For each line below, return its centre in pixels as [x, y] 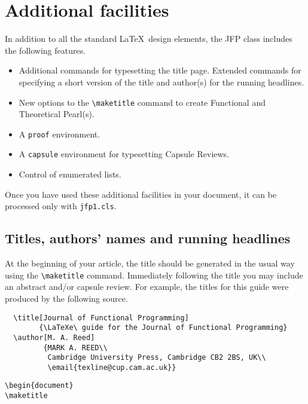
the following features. [45, 50]
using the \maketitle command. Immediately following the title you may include [154, 275]
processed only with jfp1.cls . [61, 206]
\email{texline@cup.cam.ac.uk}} [112, 367]
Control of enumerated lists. [70, 174]
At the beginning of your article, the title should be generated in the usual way [150, 263]
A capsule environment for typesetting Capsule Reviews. [124, 154]
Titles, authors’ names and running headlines [148, 238]
